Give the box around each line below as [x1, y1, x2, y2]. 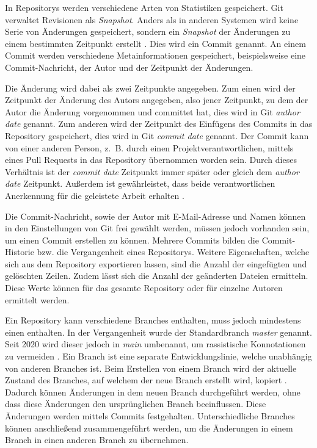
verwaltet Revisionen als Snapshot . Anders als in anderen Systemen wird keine [5, 13, 299, 26]
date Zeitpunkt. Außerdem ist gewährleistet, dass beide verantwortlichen [5, 177, 275, 190]
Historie [5, 245, 34, 258]
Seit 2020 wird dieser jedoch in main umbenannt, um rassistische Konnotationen [5, 338, 306, 350]
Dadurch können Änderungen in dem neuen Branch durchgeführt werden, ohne [5, 385, 301, 398]
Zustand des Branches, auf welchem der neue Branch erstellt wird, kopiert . [5, 374, 287, 386]
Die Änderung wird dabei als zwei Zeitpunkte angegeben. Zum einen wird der [5, 81, 296, 94]
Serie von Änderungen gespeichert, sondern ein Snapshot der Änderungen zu [5, 25, 291, 38]
